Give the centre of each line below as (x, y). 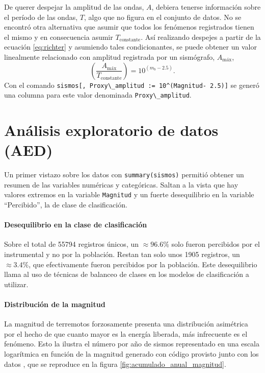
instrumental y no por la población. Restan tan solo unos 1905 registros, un (122, 254)
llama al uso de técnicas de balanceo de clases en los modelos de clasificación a (127, 274)
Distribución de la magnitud (55, 304)
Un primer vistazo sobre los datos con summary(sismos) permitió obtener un (124, 174)
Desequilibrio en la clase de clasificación (76, 225)
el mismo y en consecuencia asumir (59, 37)
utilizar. (16, 284)
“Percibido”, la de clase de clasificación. (66, 205)
